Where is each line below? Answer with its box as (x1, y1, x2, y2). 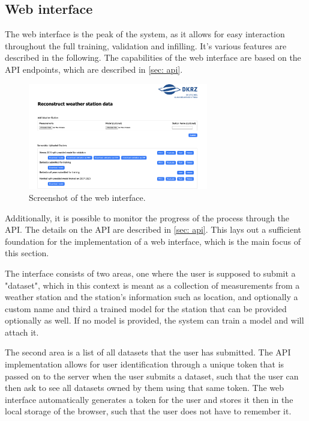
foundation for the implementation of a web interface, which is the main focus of (5, 235, 301, 247)
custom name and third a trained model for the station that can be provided (5, 302, 287, 315)
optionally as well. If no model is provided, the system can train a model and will (5, 314, 304, 327)
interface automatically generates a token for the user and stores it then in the (5, 393, 293, 405)
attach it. (5, 325, 39, 338)
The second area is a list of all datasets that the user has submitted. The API (5, 346, 291, 358)
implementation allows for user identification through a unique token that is (5, 358, 284, 370)
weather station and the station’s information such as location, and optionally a (5, 290, 298, 303)
